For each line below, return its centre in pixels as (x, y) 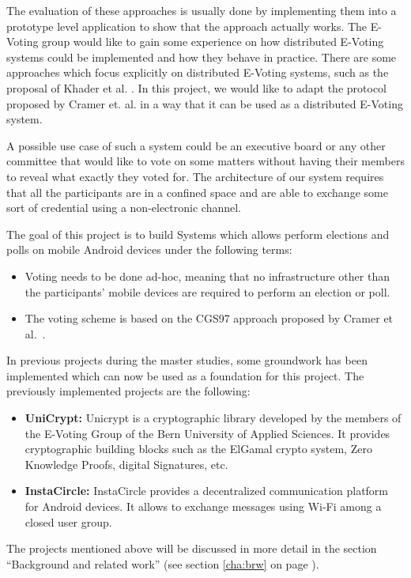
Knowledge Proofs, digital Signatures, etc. (126, 464)
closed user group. (68, 521)
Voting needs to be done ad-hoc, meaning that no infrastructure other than (207, 276)
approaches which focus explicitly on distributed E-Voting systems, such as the (198, 72)
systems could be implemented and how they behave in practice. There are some (202, 57)
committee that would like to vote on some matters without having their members (205, 161)
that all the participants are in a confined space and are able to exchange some (197, 192)
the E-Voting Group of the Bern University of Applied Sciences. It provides (207, 433)
